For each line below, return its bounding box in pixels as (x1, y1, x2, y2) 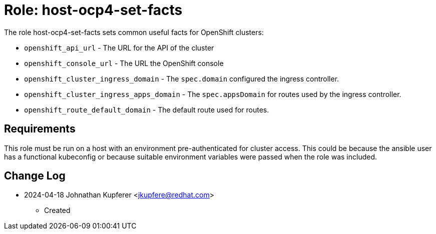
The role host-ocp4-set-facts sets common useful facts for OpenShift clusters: (4, 27, 264, 36)
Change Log (4, 169, 66, 182)
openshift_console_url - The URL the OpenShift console (24, 58, 224, 67)
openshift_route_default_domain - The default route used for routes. (24, 105, 269, 114)
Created (44, 206, 71, 215)
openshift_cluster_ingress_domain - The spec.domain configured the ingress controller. (24, 74, 339, 83)
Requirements (4, 122, 76, 135)
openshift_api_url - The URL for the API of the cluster (24, 43, 214, 52)
